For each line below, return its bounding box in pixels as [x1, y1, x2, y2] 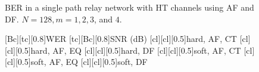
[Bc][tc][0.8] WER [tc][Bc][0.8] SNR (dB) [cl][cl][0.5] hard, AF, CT [5, 32, 237, 45]
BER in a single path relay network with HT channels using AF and [5, 1, 254, 13]
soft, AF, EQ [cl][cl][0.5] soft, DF [30, 55, 148, 68]
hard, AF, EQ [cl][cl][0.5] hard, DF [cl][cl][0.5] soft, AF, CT [30, 44, 241, 56]
